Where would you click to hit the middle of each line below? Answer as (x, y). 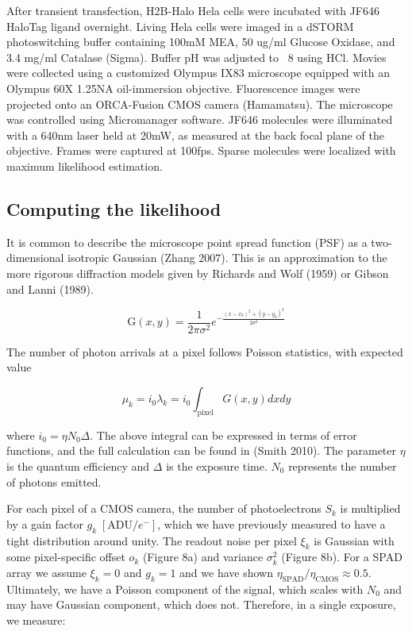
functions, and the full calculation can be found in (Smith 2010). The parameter (201, 450)
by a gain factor (45, 523)
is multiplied (370, 508)
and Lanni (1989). (50, 289)
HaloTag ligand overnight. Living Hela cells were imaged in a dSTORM (180, 26)
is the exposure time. (217, 466)
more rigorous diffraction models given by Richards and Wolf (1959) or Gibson (198, 273)
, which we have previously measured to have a (271, 523)
